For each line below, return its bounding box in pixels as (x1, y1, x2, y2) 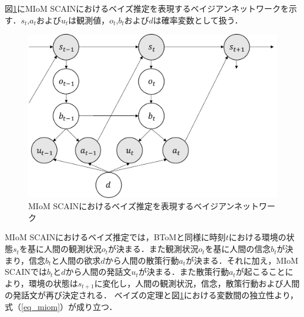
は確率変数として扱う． (153, 13, 243, 26)
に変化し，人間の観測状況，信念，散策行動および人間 (94, 277, 300, 289)
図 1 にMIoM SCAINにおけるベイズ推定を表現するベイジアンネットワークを (5, 2, 289, 14)
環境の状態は (28, 277, 78, 289)
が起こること (235, 265, 285, 278)
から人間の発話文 (65, 265, 131, 278)
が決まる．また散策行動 (138, 265, 229, 278)
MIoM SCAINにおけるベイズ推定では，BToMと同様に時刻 (5, 231, 226, 243)
